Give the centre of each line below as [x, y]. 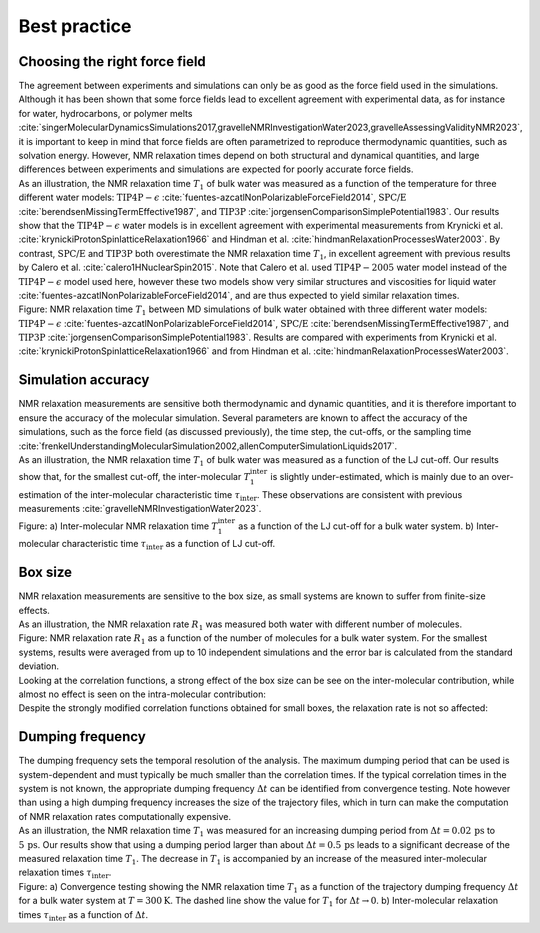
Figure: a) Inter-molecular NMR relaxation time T [118, 526]
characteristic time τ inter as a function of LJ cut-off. [168, 545]
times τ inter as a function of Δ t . [83, 915]
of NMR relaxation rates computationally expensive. [125, 816]
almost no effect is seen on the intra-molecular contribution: [142, 694]
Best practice [75, 26]
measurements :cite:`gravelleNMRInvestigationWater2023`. [140, 509]
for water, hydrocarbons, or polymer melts [105, 113]
